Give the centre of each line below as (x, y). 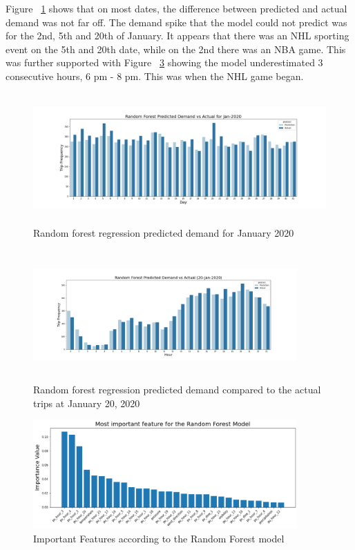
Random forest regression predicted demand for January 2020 (164, 233)
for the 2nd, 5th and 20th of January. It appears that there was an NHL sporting (177, 36)
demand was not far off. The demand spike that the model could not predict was (176, 22)
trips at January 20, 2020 (87, 403)
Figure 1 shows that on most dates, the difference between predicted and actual (176, 8)
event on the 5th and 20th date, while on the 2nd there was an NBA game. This (176, 49)
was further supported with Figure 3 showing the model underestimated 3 (164, 62)
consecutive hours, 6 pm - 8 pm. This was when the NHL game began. (155, 76)
